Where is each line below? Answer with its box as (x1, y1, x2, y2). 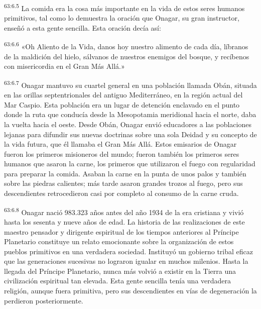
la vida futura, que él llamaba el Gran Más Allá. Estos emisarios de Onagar (4, 139, 237, 149)
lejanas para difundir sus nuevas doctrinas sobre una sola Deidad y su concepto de (4, 129, 257, 139)
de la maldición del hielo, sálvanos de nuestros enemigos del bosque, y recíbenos (4, 51, 249, 61)
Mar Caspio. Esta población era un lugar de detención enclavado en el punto (4, 99, 240, 110)
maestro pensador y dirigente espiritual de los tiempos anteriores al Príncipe (4, 226, 239, 237)
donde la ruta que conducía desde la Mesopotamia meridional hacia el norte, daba (4, 109, 256, 120)
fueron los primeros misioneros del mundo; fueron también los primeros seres (4, 148, 239, 159)
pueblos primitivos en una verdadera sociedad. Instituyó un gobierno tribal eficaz (4, 246, 253, 256)
